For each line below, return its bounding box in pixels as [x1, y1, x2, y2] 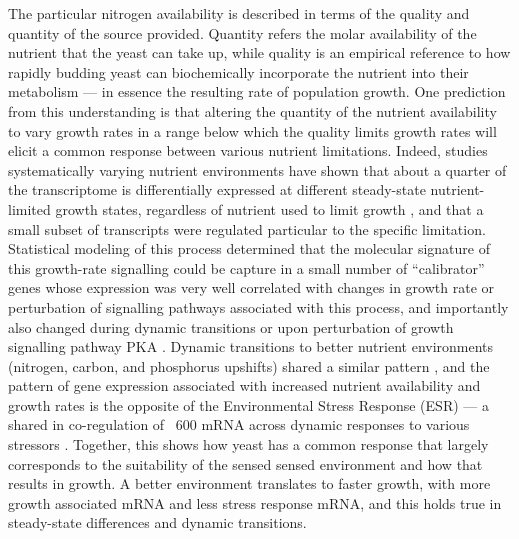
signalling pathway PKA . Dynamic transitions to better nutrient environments [8, 336, 494, 357]
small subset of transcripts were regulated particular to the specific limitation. [8, 218, 486, 239]
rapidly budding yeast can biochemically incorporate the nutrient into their [8, 61, 469, 82]
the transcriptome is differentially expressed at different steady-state [8, 179, 426, 200]
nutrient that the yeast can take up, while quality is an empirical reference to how [8, 42, 511, 63]
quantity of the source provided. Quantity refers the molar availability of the [8, 22, 477, 43]
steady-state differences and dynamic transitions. [8, 512, 307, 533]
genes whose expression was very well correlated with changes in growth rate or [8, 277, 494, 298]
